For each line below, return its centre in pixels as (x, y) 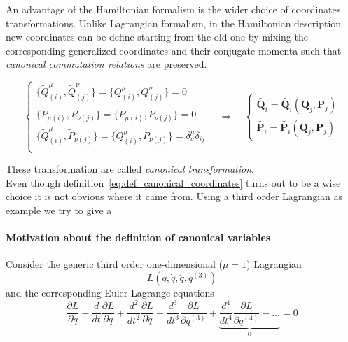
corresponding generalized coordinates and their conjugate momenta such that (174, 50)
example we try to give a (59, 210)
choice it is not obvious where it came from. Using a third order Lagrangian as (174, 196)
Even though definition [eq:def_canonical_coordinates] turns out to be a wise (173, 182)
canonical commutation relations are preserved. (106, 64)
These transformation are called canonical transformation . (130, 169)
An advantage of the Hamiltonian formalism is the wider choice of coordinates (173, 9)
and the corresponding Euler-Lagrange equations (110, 293)
